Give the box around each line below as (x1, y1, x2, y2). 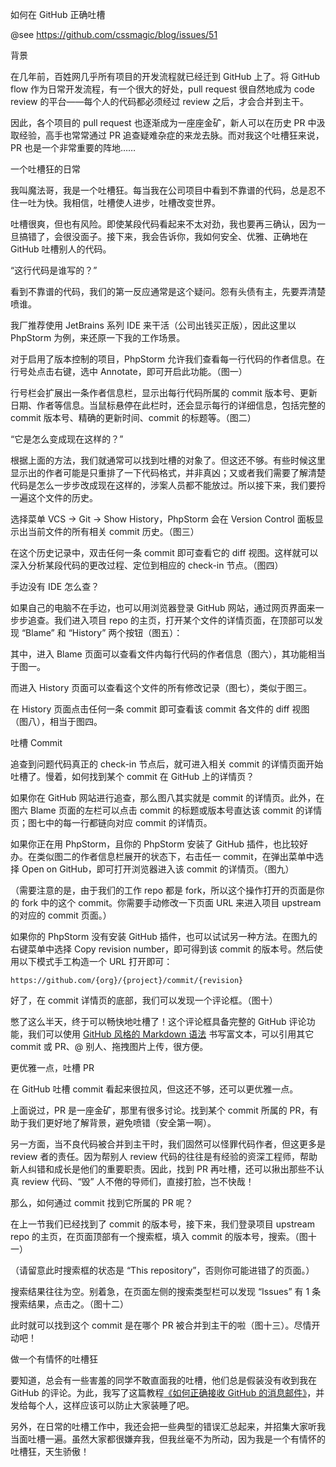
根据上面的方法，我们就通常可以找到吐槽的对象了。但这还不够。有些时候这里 (10, 454, 326, 466)
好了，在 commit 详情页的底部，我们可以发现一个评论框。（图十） (10, 994, 278, 1006)
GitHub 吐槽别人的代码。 (10, 243, 112, 255)
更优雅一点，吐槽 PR (10, 1062, 95, 1073)
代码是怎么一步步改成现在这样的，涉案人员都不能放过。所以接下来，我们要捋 (10, 479, 326, 491)
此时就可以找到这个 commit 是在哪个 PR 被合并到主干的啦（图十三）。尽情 (10, 1319, 312, 1331)
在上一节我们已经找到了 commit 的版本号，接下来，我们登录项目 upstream (10, 1218, 315, 1230)
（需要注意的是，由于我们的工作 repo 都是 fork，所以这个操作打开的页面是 (10, 884, 317, 896)
